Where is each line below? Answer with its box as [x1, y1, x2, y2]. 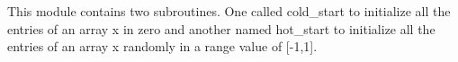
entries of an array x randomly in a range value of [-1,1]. [7, 37, 318, 56]
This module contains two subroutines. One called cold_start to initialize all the [7, 2, 451, 20]
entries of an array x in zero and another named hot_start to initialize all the [7, 19, 436, 38]
